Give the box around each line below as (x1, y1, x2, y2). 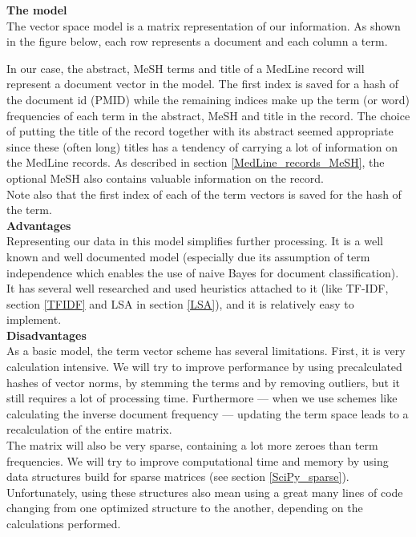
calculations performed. (6, 515, 121, 531)
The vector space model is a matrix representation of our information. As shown (6, 17, 401, 34)
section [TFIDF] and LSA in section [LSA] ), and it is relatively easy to (6, 295, 354, 312)
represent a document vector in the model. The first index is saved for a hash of (6, 75, 398, 92)
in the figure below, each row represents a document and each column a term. (6, 33, 388, 50)
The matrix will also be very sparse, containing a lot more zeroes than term (6, 437, 378, 454)
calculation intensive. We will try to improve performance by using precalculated (6, 358, 402, 375)
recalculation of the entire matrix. (6, 421, 172, 438)
